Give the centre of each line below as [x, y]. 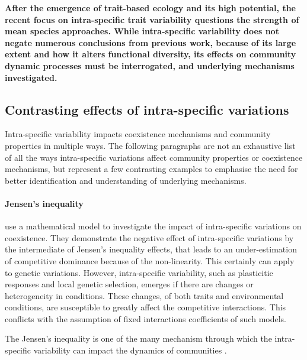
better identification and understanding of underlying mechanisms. [126, 180]
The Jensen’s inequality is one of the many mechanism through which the [138, 338]
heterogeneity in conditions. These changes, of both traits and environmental [144, 295]
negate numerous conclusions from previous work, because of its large [151, 42]
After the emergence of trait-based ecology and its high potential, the [150, 8]
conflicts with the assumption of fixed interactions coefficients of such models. [145, 318]
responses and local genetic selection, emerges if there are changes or [129, 284]
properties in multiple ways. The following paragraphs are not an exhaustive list [150, 145]
